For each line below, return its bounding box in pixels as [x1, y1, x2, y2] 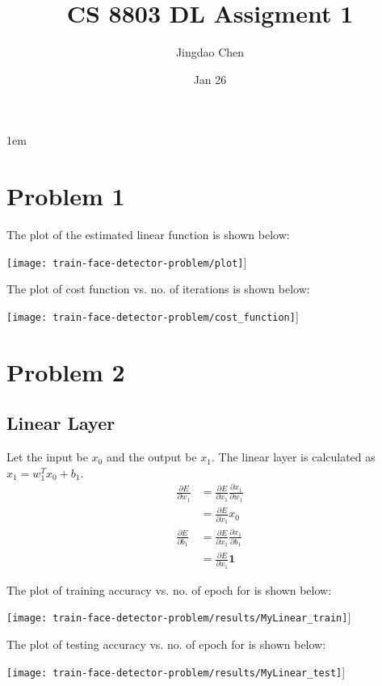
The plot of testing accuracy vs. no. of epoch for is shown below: [6, 636, 326, 653]
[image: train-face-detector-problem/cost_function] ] [6, 307, 299, 324]
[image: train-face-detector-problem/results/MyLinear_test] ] [6, 663, 346, 680]
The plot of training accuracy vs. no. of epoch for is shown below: [6, 581, 332, 598]
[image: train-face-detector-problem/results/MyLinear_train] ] [6, 608, 351, 625]
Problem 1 [6, 179, 125, 213]
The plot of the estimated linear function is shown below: [6, 226, 290, 243]
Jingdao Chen [175, 44, 245, 61]
